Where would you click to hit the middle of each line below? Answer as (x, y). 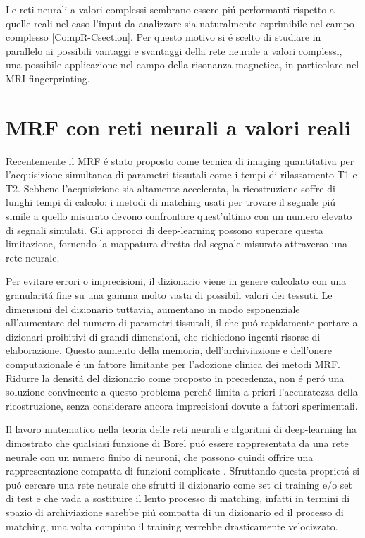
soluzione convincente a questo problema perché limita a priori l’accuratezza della (182, 392)
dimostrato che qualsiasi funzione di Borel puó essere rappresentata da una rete (177, 442)
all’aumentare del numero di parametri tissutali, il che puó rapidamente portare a (182, 323)
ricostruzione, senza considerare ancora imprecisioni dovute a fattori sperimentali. (182, 405)
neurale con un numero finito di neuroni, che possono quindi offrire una (160, 457)
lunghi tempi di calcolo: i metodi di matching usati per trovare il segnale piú (171, 202)
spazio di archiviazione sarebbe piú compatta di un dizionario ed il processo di (175, 512)
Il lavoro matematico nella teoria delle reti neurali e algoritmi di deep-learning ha (181, 429)
